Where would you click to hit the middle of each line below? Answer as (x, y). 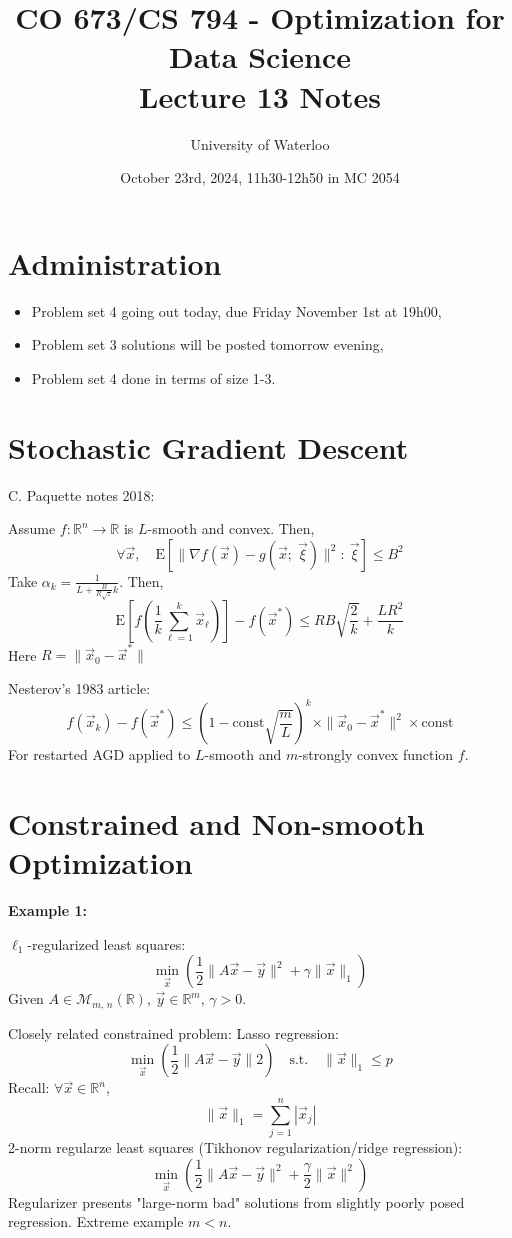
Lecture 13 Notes (260, 95)
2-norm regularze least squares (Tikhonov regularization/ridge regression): (235, 1146)
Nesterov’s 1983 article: (79, 687)
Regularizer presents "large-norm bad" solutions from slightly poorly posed (236, 1201)
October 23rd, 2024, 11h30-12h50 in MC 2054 (260, 177)
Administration (115, 262)
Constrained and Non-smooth (216, 822)
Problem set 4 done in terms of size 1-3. (153, 377)
